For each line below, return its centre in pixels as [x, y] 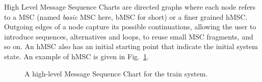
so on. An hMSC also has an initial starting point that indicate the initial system [131, 46]
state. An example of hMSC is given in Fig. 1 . [76, 56]
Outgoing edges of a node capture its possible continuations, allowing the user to [130, 27]
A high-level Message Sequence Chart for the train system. [116, 73]
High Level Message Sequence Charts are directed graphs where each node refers [130, 7]
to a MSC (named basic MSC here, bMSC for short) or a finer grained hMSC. [126, 16]
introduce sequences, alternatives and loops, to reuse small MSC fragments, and [129, 36]
